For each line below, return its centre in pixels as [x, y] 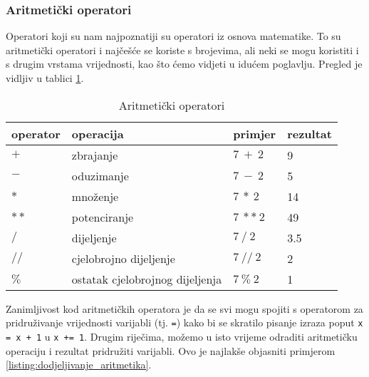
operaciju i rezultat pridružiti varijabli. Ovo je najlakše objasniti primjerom [171, 350]
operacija [98, 133]
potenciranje [103, 217]
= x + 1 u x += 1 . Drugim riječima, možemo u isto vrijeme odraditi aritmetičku [182, 336]
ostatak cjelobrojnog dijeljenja [147, 279]
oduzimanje [100, 175]
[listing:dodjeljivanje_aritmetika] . [79, 365]
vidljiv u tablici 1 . [45, 78]
